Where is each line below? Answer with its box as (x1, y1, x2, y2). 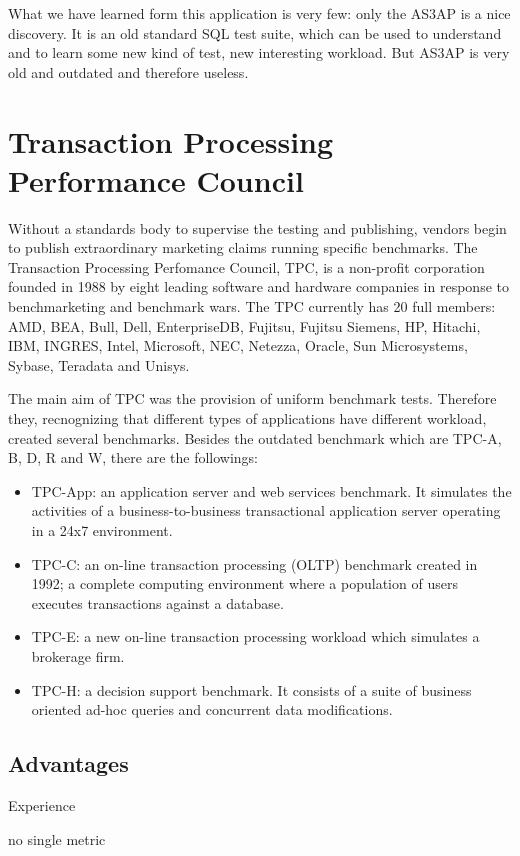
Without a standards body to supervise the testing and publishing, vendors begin (8, 217, 507, 238)
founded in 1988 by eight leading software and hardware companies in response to (8, 276, 509, 297)
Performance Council (8, 159, 304, 200)
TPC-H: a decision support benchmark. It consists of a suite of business (31, 679, 472, 700)
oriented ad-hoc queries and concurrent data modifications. (31, 699, 393, 720)
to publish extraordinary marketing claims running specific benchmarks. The (8, 237, 478, 258)
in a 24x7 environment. (31, 520, 173, 540)
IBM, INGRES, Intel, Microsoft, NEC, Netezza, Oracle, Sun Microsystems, (8, 335, 468, 356)
